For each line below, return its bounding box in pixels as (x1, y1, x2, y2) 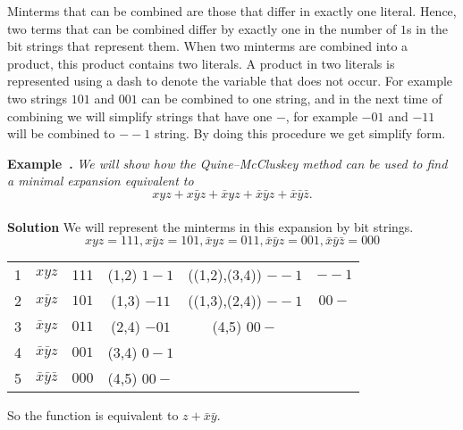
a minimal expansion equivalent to (7, 171, 194, 190)
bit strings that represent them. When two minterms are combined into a (7, 37, 408, 55)
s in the (407, 19, 448, 37)
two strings (7, 88, 68, 107)
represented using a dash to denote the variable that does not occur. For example (7, 71, 453, 90)
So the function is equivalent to (7, 406, 179, 425)
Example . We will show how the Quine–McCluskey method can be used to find (7, 153, 448, 172)
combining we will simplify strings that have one (7, 106, 273, 125)
